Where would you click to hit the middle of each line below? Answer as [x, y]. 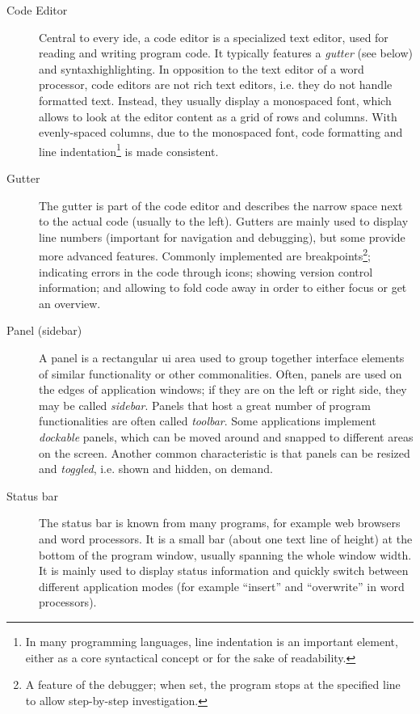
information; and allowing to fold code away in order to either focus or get [223, 287]
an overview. [70, 303]
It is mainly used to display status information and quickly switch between [224, 570]
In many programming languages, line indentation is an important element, [212, 641]
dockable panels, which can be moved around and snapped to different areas [226, 436]
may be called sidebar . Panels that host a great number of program [205, 405]
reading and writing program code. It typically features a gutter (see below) [226, 53]
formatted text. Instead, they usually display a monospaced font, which [215, 100]
